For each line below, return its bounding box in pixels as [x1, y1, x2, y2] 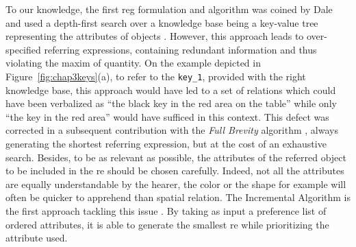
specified [5, 42, 41, 56]
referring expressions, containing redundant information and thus [44, 42, 317, 56]
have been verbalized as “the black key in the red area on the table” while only [5, 96, 337, 110]
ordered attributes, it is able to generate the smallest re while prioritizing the [5, 217, 329, 231]
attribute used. [5, 231, 68, 245]
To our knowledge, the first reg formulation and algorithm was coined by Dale [5, 2, 333, 16]
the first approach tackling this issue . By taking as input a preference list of [5, 203, 327, 217]
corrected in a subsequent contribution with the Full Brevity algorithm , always [5, 123, 338, 137]
